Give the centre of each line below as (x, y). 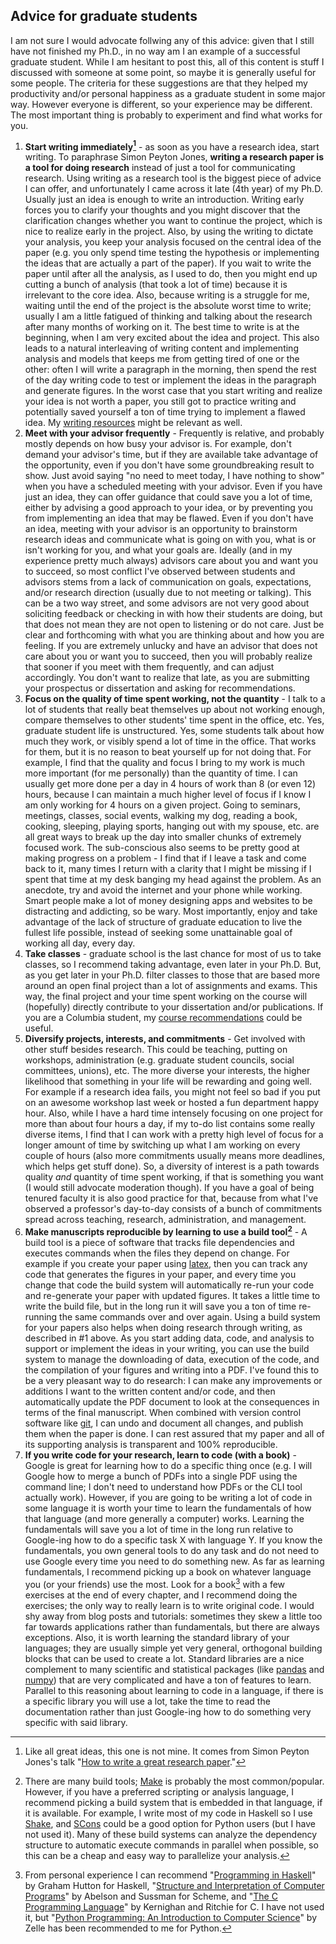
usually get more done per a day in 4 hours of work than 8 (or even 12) (170, 784)
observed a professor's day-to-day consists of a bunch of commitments (173, 1209)
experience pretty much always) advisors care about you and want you (171, 561)
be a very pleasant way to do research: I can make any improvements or (173, 1381)
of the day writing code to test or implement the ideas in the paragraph (170, 380)
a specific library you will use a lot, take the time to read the (147, 1701)
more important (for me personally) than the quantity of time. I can (161, 773)
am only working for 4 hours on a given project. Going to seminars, (162, 805)
